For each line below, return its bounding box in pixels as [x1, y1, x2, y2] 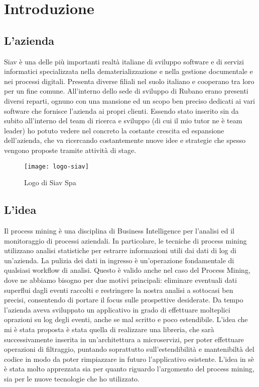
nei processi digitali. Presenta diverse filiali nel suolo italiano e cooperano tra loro [4, 75, 254, 86]
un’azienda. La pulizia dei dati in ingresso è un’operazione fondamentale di [4, 255, 234, 265]
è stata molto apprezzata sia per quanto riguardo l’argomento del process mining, [4, 363, 254, 374]
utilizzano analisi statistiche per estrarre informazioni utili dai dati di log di [4, 245, 236, 256]
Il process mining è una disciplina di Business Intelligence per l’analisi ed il [4, 225, 234, 236]
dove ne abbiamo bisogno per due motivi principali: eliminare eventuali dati [4, 274, 237, 285]
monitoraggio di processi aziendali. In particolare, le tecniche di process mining [4, 235, 247, 246]
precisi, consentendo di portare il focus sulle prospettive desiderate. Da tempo [4, 294, 243, 305]
